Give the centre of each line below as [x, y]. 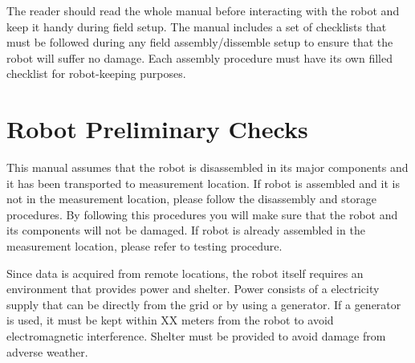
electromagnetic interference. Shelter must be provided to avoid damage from [196, 336]
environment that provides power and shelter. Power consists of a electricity [193, 289]
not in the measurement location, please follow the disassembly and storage [191, 199]
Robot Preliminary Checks [157, 129]
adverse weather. [47, 351]
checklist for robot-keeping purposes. [96, 73]
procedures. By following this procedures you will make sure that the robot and [202, 214]
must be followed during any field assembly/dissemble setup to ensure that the [200, 42]
